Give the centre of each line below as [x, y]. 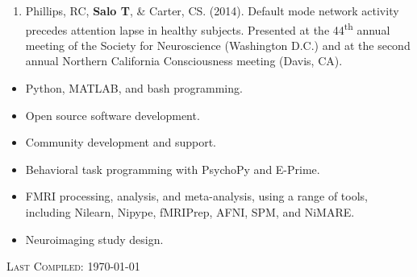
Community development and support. [121, 142]
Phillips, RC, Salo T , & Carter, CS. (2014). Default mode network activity [212, 10]
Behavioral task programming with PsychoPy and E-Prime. [173, 169]
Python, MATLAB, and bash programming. [134, 88]
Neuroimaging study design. [94, 239]
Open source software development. [113, 115]
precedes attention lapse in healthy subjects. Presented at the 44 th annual [208, 28]
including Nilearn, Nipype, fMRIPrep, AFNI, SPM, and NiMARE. [190, 212]
